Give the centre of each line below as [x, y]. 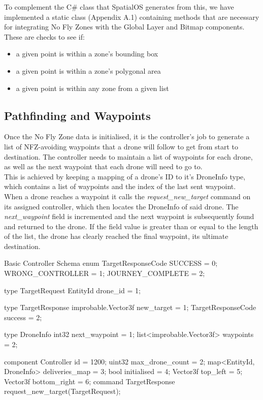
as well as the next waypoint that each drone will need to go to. [103, 166]
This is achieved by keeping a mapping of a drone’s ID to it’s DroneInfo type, [125, 176]
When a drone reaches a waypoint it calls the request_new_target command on [127, 196]
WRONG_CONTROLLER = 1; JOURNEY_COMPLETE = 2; [105, 273]
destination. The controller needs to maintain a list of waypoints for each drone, [128, 156]
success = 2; [23, 317]
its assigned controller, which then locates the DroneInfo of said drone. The [121, 206]
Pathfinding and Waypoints [77, 115]
